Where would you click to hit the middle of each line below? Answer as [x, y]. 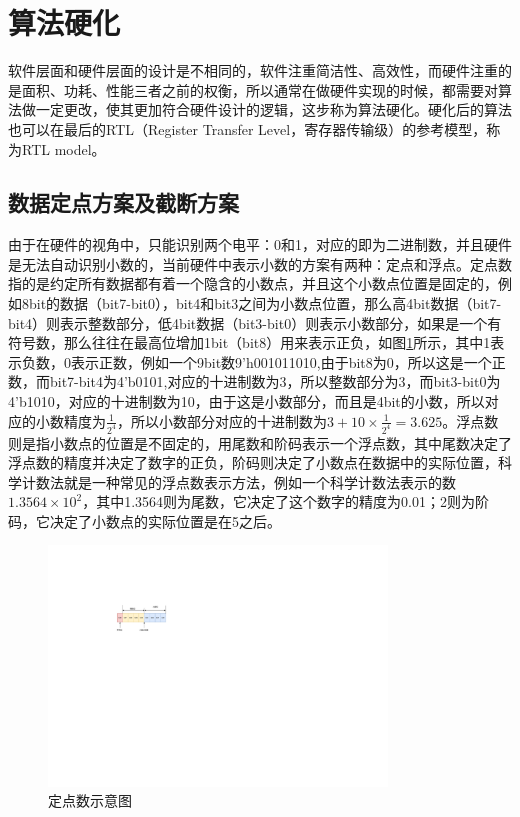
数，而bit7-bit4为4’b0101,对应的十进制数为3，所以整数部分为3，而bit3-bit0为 [254, 381]
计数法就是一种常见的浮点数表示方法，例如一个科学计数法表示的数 [238, 481]
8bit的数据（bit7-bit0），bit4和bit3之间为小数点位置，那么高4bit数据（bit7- [261, 303]
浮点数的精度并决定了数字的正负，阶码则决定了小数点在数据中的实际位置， [253, 462]
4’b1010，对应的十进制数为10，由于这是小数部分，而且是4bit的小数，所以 [246, 401]
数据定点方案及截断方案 [123, 202]
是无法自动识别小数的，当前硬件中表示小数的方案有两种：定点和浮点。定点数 [260, 263]
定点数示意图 [90, 800]
